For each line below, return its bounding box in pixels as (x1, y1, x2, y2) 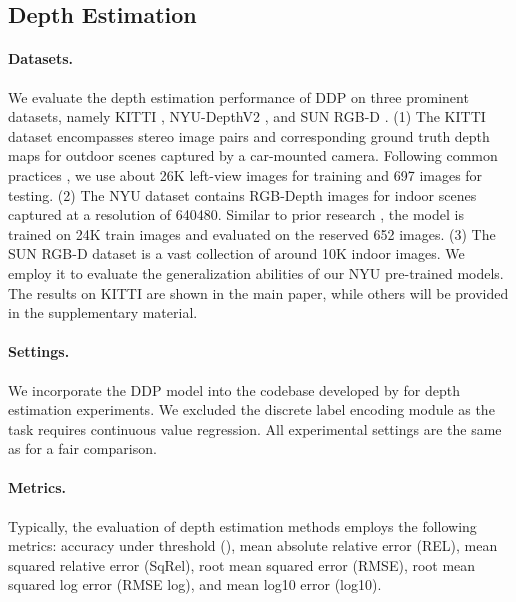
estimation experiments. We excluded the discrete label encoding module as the (8, 399, 495, 420)
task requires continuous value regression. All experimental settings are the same (8, 418, 502, 439)
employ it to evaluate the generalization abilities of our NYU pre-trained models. (8, 262, 504, 283)
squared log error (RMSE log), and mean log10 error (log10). (8, 574, 382, 595)
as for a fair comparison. (8, 438, 157, 459)
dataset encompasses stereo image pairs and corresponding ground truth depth (8, 125, 490, 146)
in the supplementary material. (8, 302, 198, 323)
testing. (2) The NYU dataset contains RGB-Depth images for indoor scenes (8, 184, 477, 205)
